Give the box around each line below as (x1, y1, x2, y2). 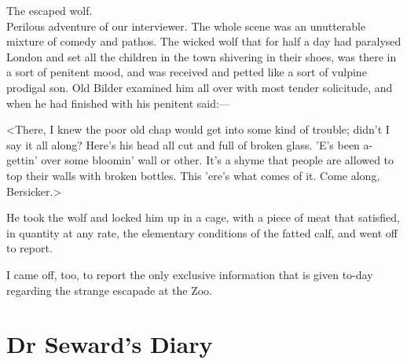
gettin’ (6, 152, 38, 168)
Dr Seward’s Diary (6, 328, 213, 360)
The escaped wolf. (6, 2, 93, 18)
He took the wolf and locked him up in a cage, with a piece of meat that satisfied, (6, 209, 401, 226)
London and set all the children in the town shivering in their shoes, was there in (6, 48, 397, 64)
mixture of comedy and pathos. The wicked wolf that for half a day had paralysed (6, 33, 401, 50)
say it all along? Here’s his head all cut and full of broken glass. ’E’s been (6, 136, 360, 153)
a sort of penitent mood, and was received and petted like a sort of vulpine (6, 64, 367, 80)
